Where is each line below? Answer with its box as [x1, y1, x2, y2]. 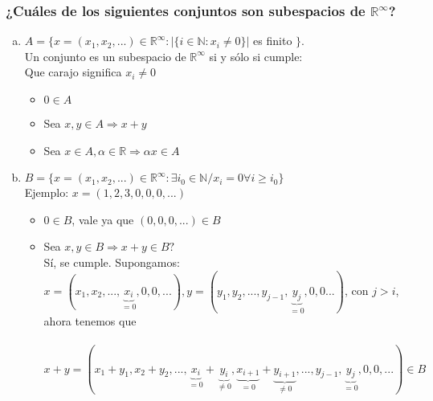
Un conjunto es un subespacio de [24, 47, 186, 64]
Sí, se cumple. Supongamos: [43, 253, 180, 270]
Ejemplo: [24, 184, 69, 201]
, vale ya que [71, 211, 134, 227]
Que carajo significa [24, 63, 122, 80]
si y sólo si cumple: [209, 47, 303, 64]
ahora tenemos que [43, 313, 137, 329]
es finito [253, 32, 292, 49]
